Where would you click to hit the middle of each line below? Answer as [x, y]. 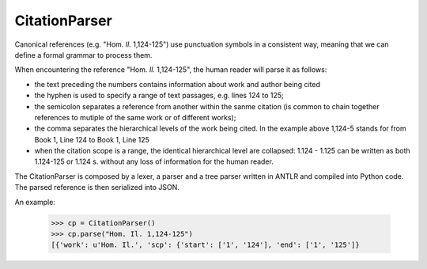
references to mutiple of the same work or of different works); [135, 117]
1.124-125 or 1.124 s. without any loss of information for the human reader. [154, 161]
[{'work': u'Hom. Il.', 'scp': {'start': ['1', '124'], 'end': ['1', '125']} [205, 245]
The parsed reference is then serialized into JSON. [97, 188]
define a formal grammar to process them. [83, 55]
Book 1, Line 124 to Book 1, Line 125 [92, 139]
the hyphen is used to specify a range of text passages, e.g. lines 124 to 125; [159, 96]
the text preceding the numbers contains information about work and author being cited [177, 84]
